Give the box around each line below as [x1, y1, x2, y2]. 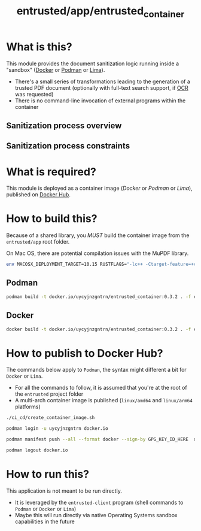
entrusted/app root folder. [6, 238, 70, 245]
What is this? [6, 40, 73, 53]
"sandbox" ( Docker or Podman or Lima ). [6, 66, 105, 73]
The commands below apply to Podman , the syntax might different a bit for [6, 366, 187, 374]
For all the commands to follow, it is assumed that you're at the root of [14, 384, 187, 392]
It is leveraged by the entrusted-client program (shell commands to [14, 499, 184, 506]
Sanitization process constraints [6, 141, 130, 151]
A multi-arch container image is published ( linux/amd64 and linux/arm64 [14, 397, 193, 404]
